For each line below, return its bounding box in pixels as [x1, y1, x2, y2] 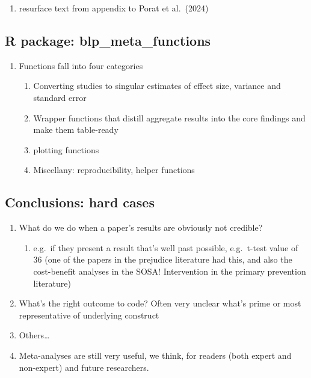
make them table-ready [33, 123, 119, 136]
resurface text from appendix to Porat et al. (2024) [19, 2, 209, 14]
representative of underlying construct [19, 308, 159, 321]
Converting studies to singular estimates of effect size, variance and [33, 79, 281, 92]
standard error [33, 91, 87, 103]
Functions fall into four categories [19, 59, 143, 72]
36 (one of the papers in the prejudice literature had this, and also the [33, 253, 292, 266]
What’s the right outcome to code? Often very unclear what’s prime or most [19, 297, 301, 309]
